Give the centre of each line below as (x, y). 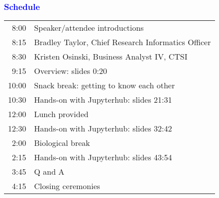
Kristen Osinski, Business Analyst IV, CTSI (111, 57)
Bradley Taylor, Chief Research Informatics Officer (122, 42)
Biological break (62, 143)
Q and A (49, 172)
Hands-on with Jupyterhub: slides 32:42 (103, 129)
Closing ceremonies (67, 186)
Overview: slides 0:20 (70, 71)
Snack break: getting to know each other (105, 85)
